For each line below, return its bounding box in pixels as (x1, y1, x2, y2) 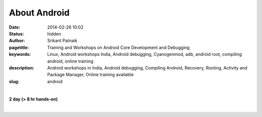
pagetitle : (9, 44, 29, 50)
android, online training (47, 58, 94, 64)
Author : (9, 38, 25, 44)
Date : (9, 24, 20, 30)
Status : (9, 31, 24, 36)
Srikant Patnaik (47, 38, 78, 44)
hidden (47, 31, 62, 36)
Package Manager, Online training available (47, 72, 134, 78)
